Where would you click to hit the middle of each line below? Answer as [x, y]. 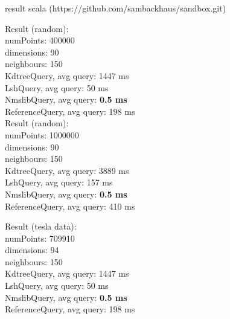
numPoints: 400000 [40, 40]
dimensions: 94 [32, 250]
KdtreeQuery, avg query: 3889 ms [67, 170]
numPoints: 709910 [40, 238]
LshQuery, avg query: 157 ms [59, 182]
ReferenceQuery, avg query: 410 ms [70, 206]
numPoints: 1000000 [42, 134]
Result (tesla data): [41, 226]
